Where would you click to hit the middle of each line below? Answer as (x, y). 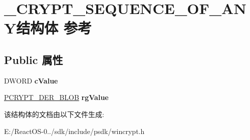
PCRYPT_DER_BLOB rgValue (56, 97)
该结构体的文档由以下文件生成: (54, 114)
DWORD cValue (31, 80)
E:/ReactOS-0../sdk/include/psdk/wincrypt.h (74, 131)
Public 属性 (34, 59)
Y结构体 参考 (48, 28)
